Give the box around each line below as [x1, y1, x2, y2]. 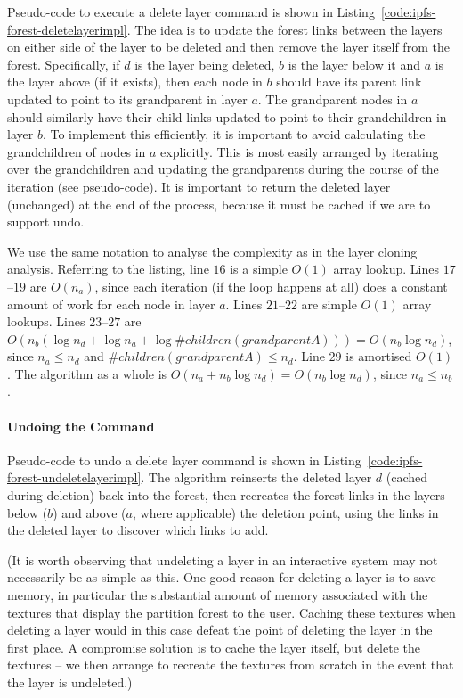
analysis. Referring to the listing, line [7, 259, 209, 278]
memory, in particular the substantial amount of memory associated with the [7, 586, 428, 604]
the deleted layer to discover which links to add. [7, 521, 269, 539]
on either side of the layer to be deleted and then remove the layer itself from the [7, 37, 450, 56]
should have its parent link [276, 72, 422, 91]
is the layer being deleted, [134, 54, 275, 73]
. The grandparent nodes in [257, 89, 408, 108]
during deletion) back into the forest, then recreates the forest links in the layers [7, 486, 445, 505]
